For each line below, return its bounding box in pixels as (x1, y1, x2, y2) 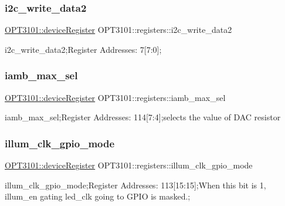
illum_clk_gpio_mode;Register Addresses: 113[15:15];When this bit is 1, (5, 178, 266, 191)
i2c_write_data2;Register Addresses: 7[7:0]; (5, 43, 162, 55)
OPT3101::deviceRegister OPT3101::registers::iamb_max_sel (5, 91, 226, 103)
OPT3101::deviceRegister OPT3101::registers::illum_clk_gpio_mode (5, 159, 253, 171)
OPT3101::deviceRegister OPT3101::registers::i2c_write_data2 (5, 23, 232, 36)
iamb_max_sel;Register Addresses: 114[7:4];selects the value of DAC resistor (5, 111, 281, 123)
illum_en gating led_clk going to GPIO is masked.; (5, 190, 191, 202)
